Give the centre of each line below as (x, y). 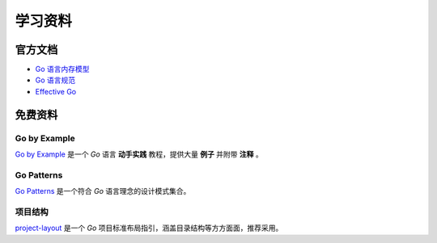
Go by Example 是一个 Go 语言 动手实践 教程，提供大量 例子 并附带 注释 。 (139, 154)
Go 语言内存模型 (62, 69)
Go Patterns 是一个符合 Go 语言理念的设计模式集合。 (103, 191)
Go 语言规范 (55, 80)
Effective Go (56, 91)
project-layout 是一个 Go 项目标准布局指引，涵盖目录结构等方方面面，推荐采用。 (149, 228)
